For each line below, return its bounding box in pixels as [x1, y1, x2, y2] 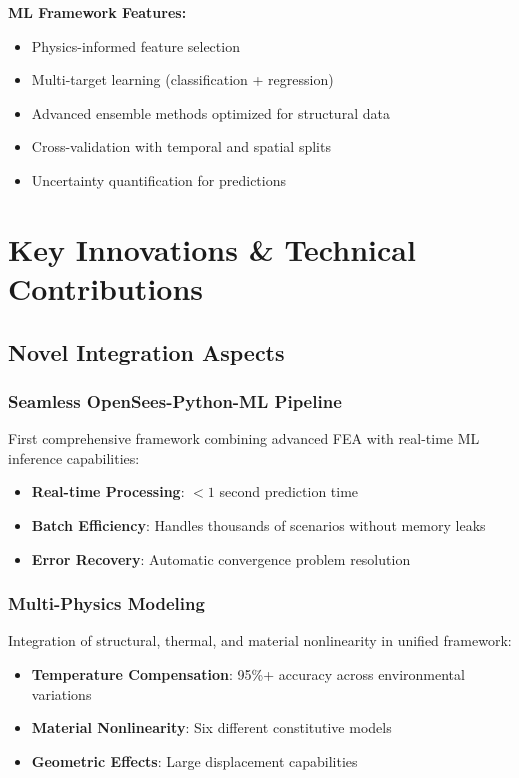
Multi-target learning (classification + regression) [31, 69, 334, 90]
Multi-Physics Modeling [8, 591, 205, 616]
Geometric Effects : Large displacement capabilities [31, 750, 358, 771]
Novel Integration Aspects [8, 336, 285, 367]
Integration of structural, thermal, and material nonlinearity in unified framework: [8, 630, 512, 651]
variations [31, 683, 92, 704]
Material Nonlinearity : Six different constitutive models [31, 717, 392, 738]
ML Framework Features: [8, 2, 187, 22]
